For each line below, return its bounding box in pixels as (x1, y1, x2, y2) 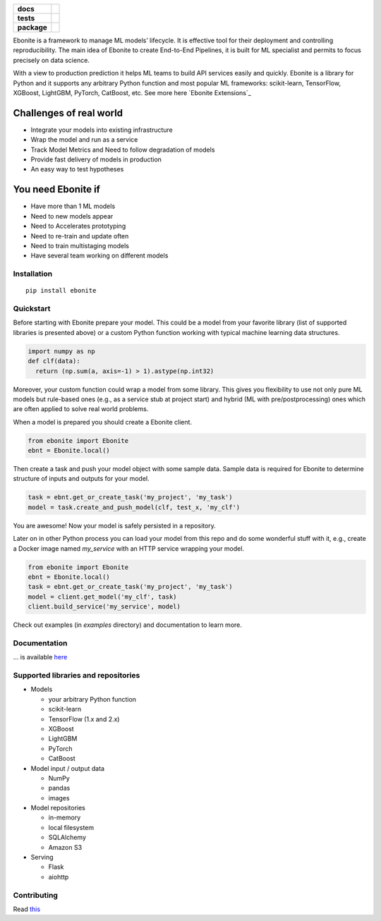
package (17, 23, 47, 32)
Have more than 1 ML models (30, 202, 116, 211)
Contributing (13, 890, 58, 900)
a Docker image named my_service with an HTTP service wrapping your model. (13, 544, 245, 553)
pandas (48, 783, 71, 793)
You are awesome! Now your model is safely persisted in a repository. (13, 521, 217, 530)
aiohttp (48, 872, 69, 881)
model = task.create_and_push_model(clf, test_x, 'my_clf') (28, 503, 241, 511)
